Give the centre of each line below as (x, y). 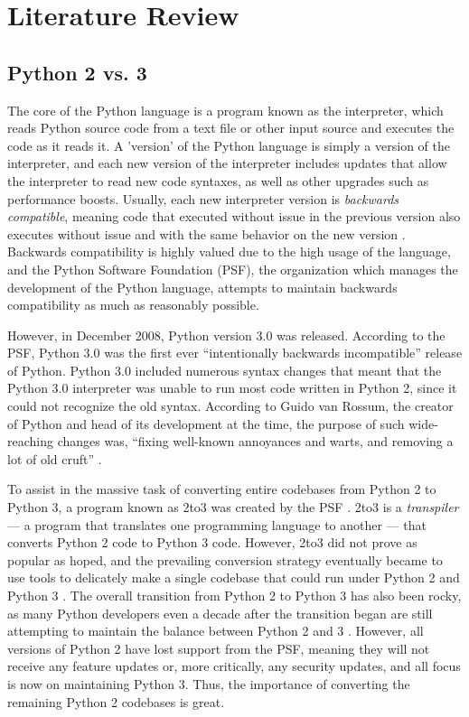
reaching (30, 441)
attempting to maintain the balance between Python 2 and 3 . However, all (216, 631)
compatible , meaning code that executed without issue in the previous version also (234, 216)
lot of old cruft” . (55, 458)
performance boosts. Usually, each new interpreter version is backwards (203, 198)
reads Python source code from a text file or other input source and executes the (231, 128)
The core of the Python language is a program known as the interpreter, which (225, 110)
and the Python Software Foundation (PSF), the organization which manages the (233, 269)
